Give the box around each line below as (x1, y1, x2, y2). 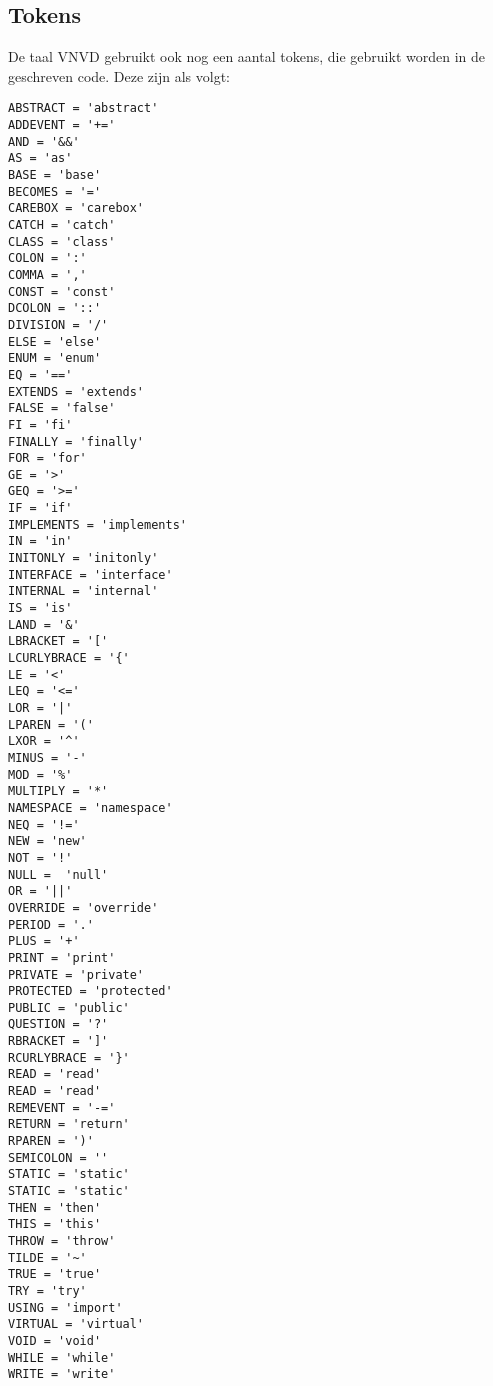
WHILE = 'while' (8, 1350, 116, 1365)
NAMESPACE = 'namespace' (8, 800, 173, 815)
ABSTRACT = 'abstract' (8, 101, 159, 116)
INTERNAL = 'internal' (8, 584, 159, 599)
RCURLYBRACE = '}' (8, 1050, 130, 1065)
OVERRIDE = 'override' (8, 900, 159, 915)
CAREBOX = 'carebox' (8, 201, 145, 216)
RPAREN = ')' (8, 1134, 94, 1149)
